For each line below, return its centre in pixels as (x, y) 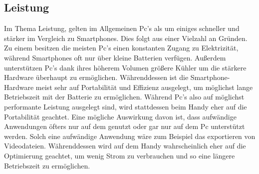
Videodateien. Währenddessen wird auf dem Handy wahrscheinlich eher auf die (125, 146)
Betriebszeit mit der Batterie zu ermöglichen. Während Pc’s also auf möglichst (124, 97)
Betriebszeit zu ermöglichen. (47, 165)
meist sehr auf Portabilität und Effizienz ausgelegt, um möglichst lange (144, 87)
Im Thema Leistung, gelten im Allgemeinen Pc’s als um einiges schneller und (122, 28)
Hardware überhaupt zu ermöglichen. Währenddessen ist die (96, 77)
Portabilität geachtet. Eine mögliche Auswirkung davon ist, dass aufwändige (120, 116)
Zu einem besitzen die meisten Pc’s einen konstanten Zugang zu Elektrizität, (121, 48)
